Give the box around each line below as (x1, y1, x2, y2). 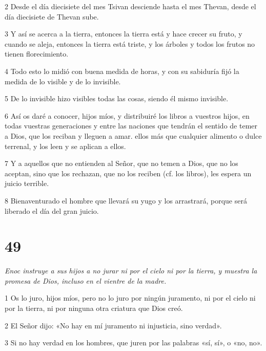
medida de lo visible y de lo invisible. (5, 76, 121, 86)
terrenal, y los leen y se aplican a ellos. (5, 140, 126, 151)
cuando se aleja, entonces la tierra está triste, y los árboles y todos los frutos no (5, 38, 255, 49)
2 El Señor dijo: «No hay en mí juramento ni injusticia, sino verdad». (5, 320, 222, 330)
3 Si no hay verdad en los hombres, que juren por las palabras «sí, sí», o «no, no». (5, 337, 262, 348)
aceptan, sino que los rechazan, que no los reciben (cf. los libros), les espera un (5, 168, 252, 178)
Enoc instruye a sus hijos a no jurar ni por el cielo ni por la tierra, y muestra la (5, 265, 257, 276)
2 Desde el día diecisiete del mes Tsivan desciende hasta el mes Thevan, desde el (5, 1, 256, 11)
